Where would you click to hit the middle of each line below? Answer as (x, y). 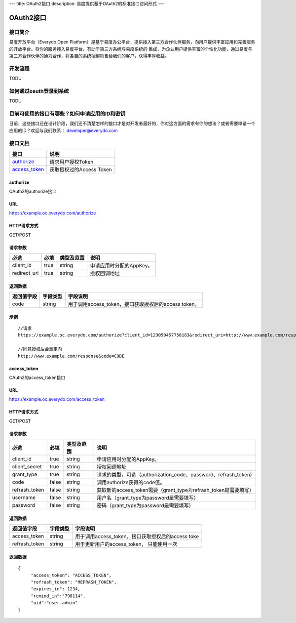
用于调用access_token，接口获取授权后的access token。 (134, 304)
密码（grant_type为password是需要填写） (146, 505)
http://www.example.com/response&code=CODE (71, 356)
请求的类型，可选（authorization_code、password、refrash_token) (174, 475)
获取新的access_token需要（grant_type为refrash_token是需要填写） (176, 490)
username (24, 498)
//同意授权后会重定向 (40, 349)
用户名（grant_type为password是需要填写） (148, 498)
